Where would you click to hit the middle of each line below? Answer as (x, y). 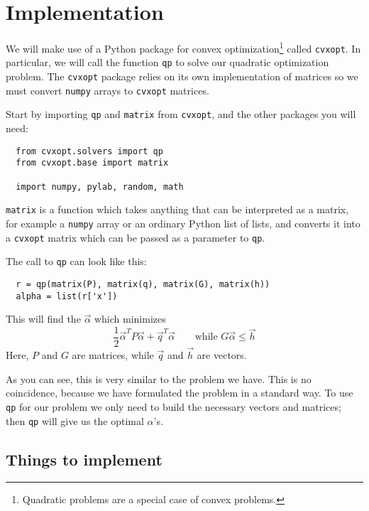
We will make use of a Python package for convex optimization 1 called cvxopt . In (183, 47)
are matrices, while (113, 355)
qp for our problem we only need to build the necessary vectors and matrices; (174, 406)
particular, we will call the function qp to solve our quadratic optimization (167, 62)
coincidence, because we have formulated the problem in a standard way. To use (180, 393)
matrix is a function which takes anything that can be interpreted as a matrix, (177, 209)
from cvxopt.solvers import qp (89, 151)
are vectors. (222, 355)
